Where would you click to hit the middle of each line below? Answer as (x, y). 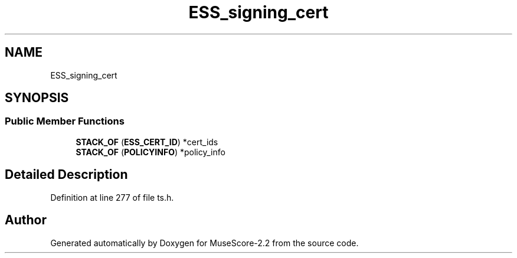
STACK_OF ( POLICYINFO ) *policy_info (150, 152)
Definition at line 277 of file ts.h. (112, 197)
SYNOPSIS (37, 98)
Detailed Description (66, 175)
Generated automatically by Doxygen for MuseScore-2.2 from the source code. (204, 243)
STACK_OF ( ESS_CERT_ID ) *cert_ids (147, 142)
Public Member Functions (65, 121)
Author (26, 220)
